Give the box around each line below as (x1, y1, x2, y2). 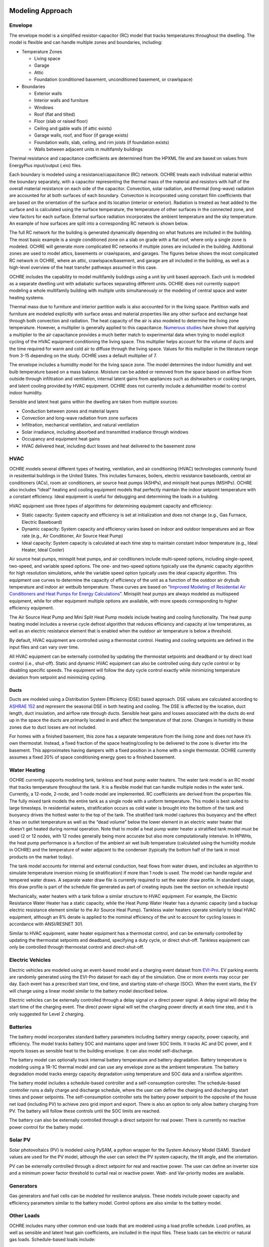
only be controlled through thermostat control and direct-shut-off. (9, 944, 144, 950)
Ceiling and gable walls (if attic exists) (34, 125, 112, 131)
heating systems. (9, 294, 45, 300)
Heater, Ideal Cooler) (21, 547, 65, 553)
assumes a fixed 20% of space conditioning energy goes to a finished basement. (9, 754, 176, 760)
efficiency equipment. (9, 605, 54, 611)
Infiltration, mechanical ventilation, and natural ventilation (21, 422, 139, 428)
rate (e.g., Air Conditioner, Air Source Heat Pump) (21, 533, 123, 539)
